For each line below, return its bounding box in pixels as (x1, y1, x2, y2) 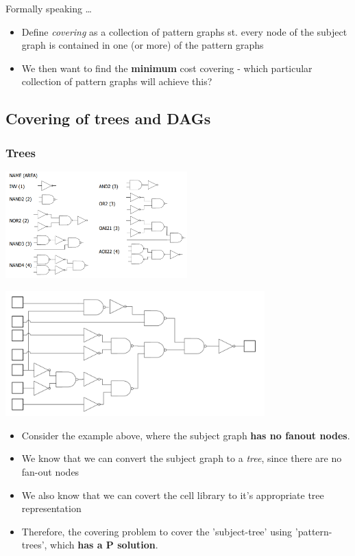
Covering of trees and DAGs (5, 108, 211, 129)
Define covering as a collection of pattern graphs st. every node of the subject (21, 24, 347, 38)
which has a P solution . (50, 537, 158, 552)
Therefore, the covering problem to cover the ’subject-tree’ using (21, 524, 293, 538)
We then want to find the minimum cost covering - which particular (21, 60, 313, 75)
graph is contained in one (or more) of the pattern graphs (21, 38, 264, 52)
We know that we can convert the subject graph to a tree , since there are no (21, 451, 342, 465)
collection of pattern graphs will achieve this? (21, 74, 212, 89)
